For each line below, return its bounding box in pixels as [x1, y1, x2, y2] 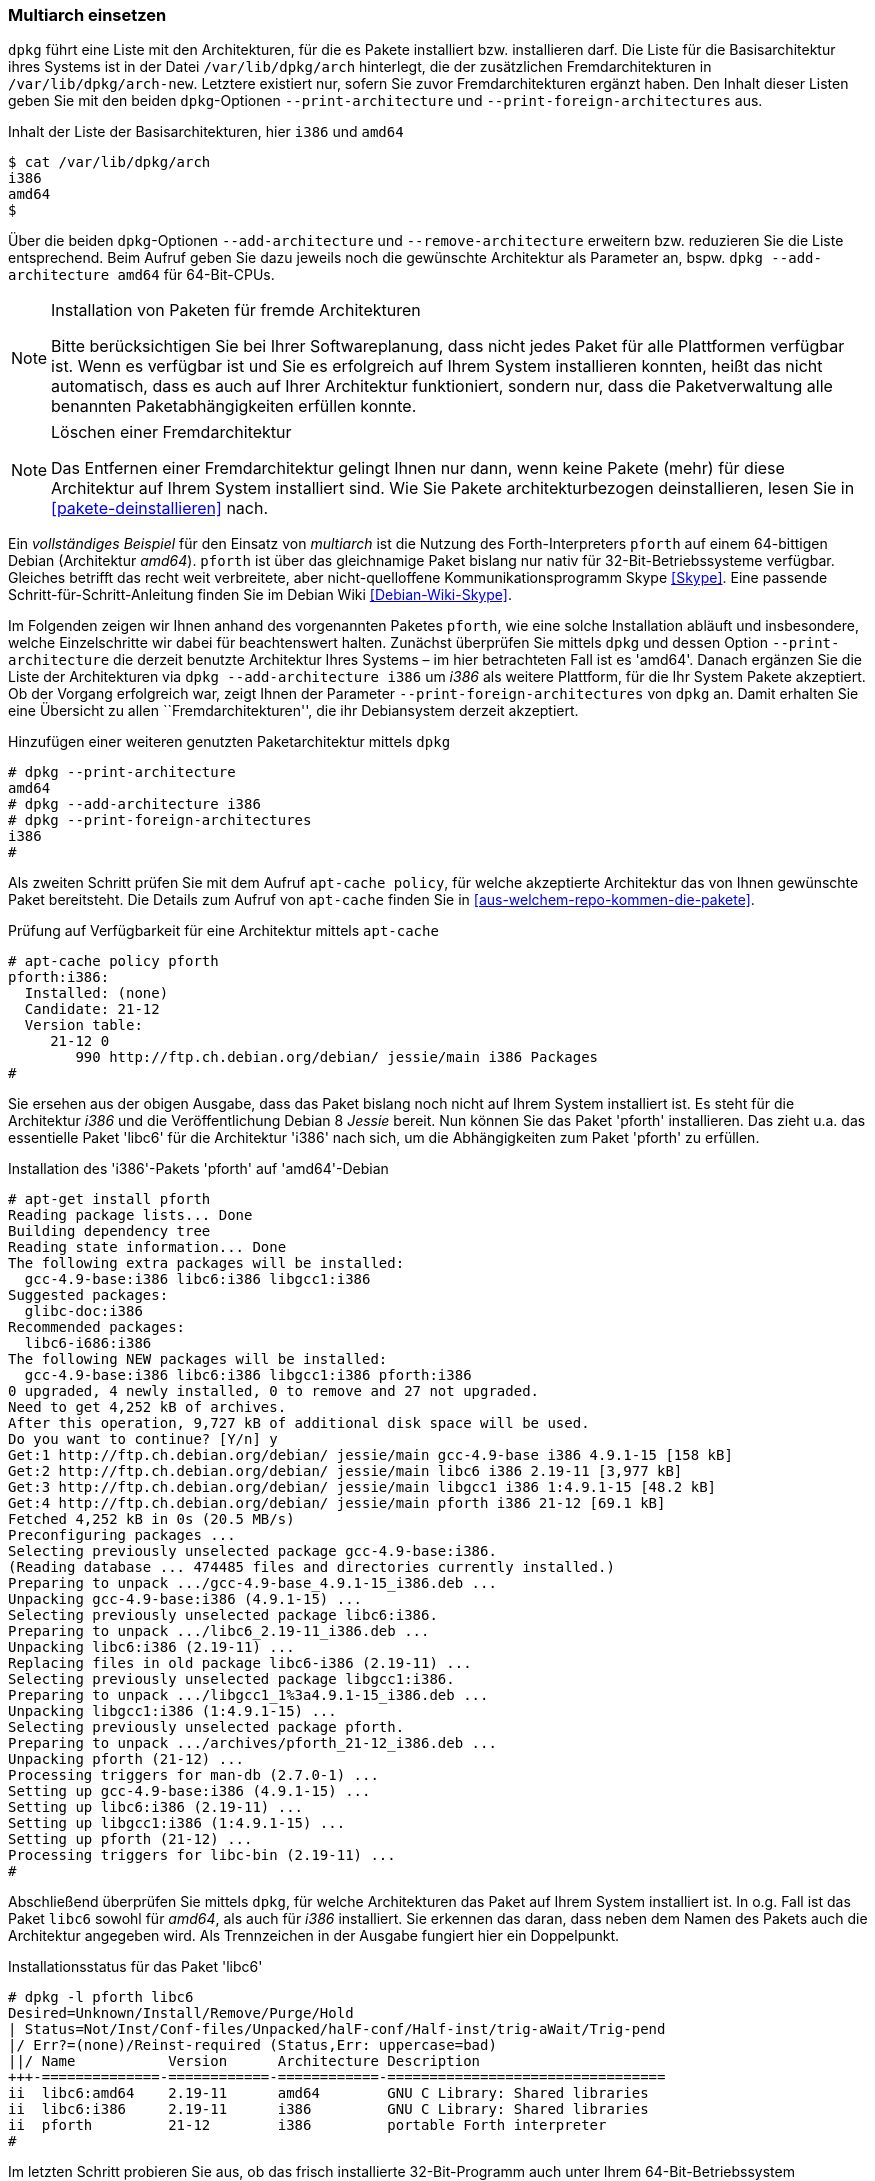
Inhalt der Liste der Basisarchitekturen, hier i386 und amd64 [8, 123, 404, 141]
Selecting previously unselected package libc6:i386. [8, 1607, 438, 1624]
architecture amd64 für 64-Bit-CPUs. [8, 266, 275, 284]
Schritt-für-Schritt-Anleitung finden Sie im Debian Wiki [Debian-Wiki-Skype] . [8, 586, 512, 604]
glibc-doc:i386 [24, 1303, 143, 1320]
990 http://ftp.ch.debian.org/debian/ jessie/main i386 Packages [75, 1049, 599, 1066]
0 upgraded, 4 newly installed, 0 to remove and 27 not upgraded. [8, 1383, 540, 1400]
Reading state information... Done [8, 1239, 287, 1256]
